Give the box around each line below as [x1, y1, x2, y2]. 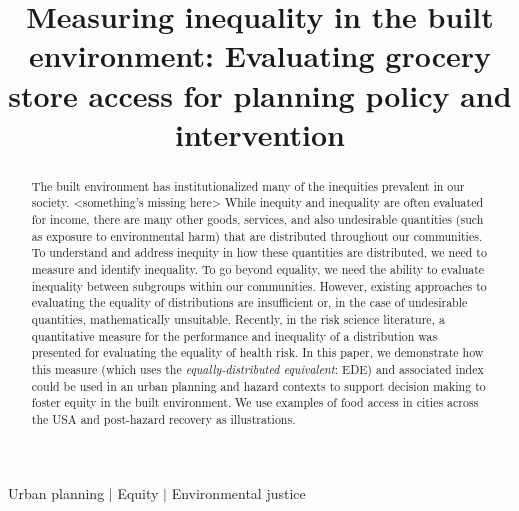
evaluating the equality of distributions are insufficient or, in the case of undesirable [31, 294, 468, 311]
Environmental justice [171, 482, 306, 503]
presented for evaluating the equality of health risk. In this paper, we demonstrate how [31, 344, 484, 361]
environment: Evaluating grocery [28, 35, 492, 76]
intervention [175, 113, 345, 154]
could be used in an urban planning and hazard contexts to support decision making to [31, 377, 486, 394]
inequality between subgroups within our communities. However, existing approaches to [31, 277, 487, 294]
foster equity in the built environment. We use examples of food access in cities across [31, 394, 479, 411]
